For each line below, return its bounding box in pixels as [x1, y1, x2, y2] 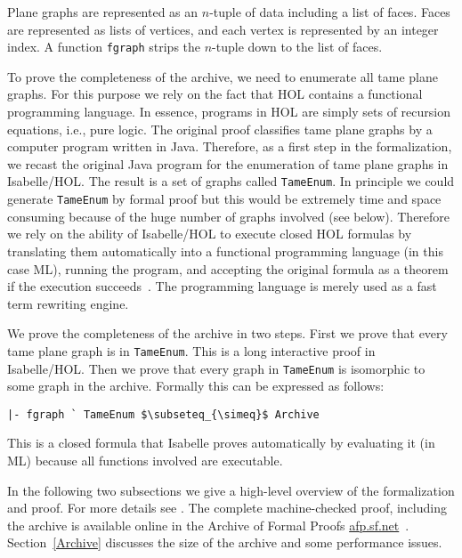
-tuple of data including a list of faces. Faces [209, 3, 450, 20]
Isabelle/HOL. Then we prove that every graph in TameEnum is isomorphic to [7, 359, 426, 377]
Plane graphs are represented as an [7, 3, 199, 20]
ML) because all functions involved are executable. [7, 451, 283, 470]
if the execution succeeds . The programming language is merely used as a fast [7, 277, 437, 295]
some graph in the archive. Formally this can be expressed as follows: [7, 376, 385, 395]
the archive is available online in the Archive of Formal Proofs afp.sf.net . [7, 515, 409, 534]
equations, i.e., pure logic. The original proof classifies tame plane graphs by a [7, 119, 433, 138]
